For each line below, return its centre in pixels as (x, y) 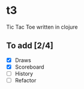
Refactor (25, 80)
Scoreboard (29, 67)
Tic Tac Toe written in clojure (42, 27)
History (24, 73)
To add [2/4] (30, 46)
